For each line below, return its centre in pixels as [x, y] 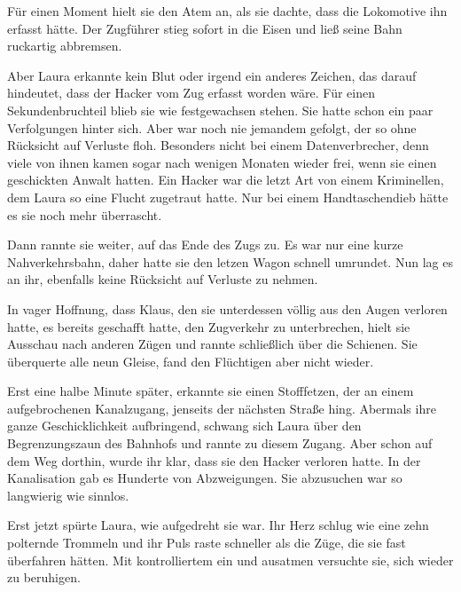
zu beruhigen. [44, 577]
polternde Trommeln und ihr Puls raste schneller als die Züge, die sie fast [207, 543]
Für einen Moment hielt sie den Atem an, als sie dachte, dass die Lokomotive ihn [227, 11]
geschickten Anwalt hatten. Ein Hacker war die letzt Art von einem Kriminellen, [226, 180]
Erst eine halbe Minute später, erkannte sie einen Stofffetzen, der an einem [211, 391]
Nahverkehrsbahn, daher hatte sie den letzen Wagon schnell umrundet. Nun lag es [230, 261]
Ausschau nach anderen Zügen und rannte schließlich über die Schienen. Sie [212, 344]
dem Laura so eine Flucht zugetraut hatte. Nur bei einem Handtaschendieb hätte [228, 197]
